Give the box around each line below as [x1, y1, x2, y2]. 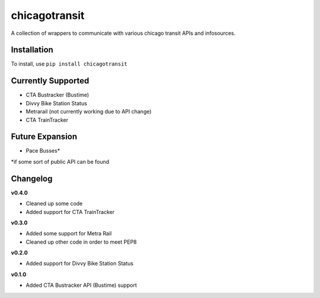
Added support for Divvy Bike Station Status [25, 260, 133, 267]
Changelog [11, 173, 53, 183]
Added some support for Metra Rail [25, 230, 112, 237]
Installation [11, 45, 53, 55]
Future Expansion [11, 132, 78, 142]
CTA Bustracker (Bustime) [25, 92, 89, 99]
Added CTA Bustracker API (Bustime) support [25, 281, 137, 289]
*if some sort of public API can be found [11, 158, 110, 165]
